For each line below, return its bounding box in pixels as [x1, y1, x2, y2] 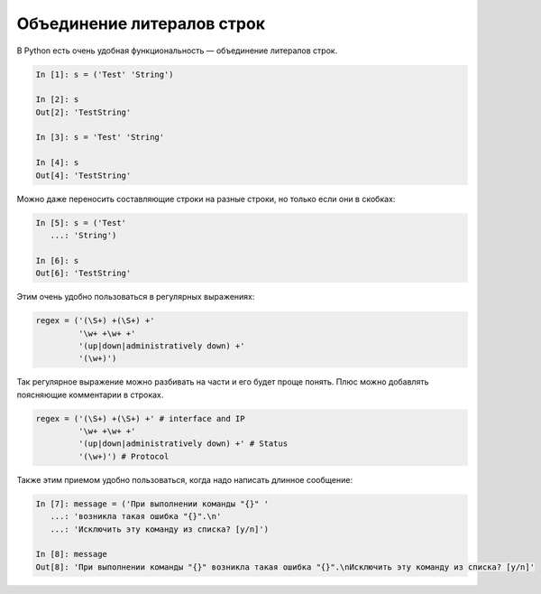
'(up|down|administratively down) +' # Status [78, 439, 289, 449]
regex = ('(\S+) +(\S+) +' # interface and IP [35, 413, 245, 423]
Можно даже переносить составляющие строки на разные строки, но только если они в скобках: [16, 193, 396, 204]
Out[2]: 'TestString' [35, 107, 132, 117]
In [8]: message [35, 549, 108, 560]
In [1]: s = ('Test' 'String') [35, 69, 175, 79]
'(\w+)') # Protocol [78, 451, 170, 461]
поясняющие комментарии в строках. [16, 389, 164, 400]
